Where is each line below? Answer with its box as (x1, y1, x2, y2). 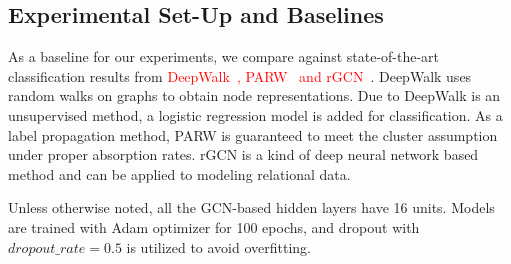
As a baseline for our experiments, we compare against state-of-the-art (8, 46, 440, 67)
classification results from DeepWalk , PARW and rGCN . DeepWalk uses (8, 65, 472, 86)
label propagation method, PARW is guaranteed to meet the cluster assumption (8, 124, 498, 145)
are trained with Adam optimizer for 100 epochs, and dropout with (8, 216, 420, 237)
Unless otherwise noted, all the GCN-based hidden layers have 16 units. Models (8, 197, 495, 218)
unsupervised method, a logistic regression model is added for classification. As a (8, 104, 503, 125)
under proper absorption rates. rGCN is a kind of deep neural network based (8, 144, 479, 165)
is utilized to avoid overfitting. (126, 236, 312, 257)
